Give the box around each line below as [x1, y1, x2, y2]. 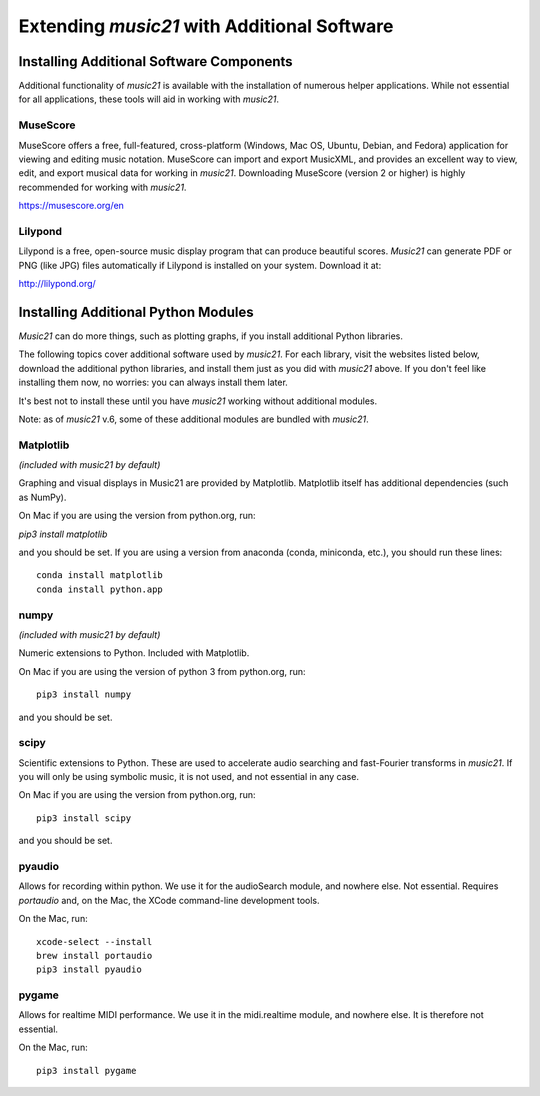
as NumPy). [18, 491, 67, 503]
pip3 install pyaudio [36, 964, 142, 975]
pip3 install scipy [36, 812, 132, 824]
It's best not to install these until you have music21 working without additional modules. [18, 395, 378, 407]
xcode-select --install [36, 936, 153, 947]
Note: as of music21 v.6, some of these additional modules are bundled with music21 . [18, 413, 369, 425]
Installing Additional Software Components [18, 53, 294, 70]
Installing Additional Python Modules [18, 303, 254, 320]
